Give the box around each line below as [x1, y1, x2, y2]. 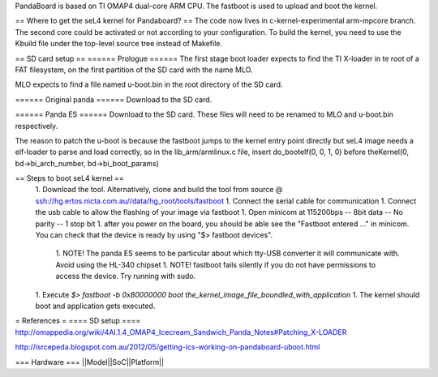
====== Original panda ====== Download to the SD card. [15, 94, 213, 105]
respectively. [15, 121, 58, 131]
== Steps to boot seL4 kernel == [15, 174, 125, 183]
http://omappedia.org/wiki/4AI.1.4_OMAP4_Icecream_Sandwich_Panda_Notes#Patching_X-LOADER [15, 327, 347, 336]
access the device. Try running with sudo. [55, 272, 196, 281]
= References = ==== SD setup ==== [15, 316, 141, 326]
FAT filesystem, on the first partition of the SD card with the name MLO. [15, 65, 253, 75]
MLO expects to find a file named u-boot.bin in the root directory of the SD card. [15, 79, 283, 89]
